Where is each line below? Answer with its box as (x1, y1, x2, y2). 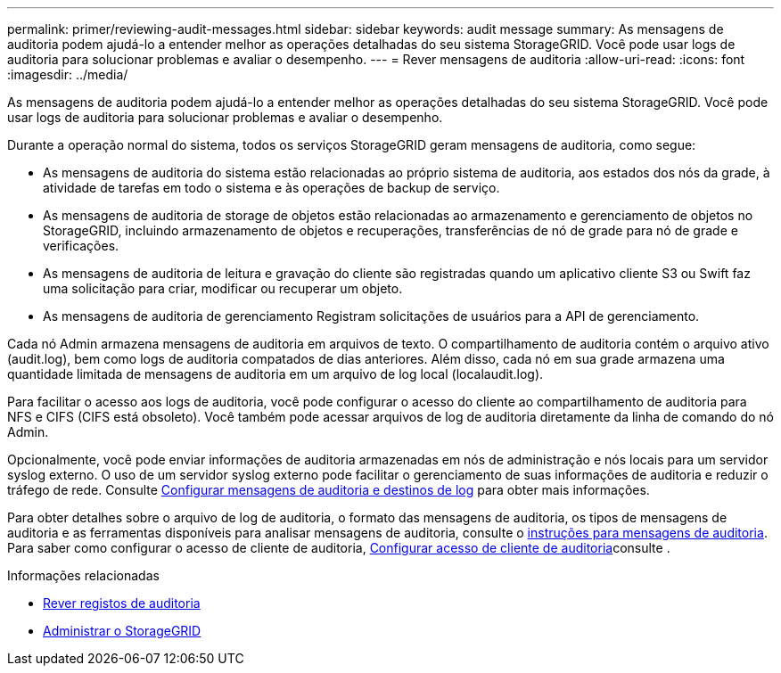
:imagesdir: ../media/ (7, 67, 128, 82)
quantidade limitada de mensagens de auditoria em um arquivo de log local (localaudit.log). (7, 366, 544, 382)
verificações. (43, 238, 119, 253)
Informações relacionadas (7, 568, 160, 583)
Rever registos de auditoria (43, 595, 201, 611)
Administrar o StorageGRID (43, 623, 201, 638)
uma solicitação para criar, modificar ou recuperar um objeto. (43, 281, 403, 296)
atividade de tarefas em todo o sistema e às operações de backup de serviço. (43, 180, 500, 195)
